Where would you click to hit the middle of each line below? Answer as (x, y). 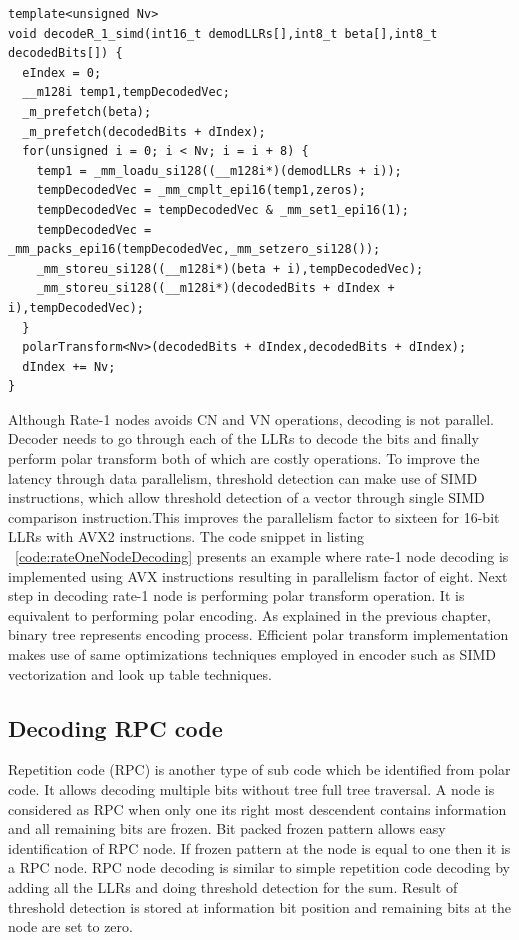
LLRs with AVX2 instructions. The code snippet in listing (186, 536)
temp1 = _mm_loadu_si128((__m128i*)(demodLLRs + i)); (219, 170)
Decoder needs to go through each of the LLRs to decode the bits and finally (243, 438)
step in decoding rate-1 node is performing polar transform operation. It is (236, 595)
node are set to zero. (70, 926)
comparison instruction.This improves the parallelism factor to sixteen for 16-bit (254, 516)
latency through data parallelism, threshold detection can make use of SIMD (243, 477)
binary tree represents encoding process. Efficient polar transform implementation (258, 634)
